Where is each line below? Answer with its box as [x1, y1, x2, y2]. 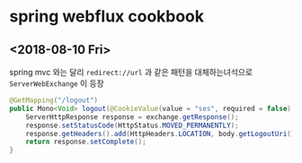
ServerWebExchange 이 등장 [9, 78, 105, 89]
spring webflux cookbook [9, 6, 205, 27]
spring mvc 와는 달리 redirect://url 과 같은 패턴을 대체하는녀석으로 [9, 67, 253, 77]
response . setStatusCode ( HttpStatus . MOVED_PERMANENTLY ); [25, 121, 240, 130]
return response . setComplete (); [25, 137, 147, 147]
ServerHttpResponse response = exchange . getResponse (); [25, 112, 240, 122]
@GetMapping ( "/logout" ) [9, 96, 99, 105]
